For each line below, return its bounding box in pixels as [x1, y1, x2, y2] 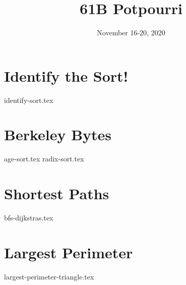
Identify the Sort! [4, 65, 129, 86]
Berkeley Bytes [4, 124, 112, 145]
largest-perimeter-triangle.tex [4, 271, 94, 281]
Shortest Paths [4, 183, 109, 204]
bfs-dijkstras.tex [4, 212, 53, 223]
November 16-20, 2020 [97, 27, 165, 38]
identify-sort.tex [4, 94, 53, 105]
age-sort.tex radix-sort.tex [4, 153, 84, 164]
